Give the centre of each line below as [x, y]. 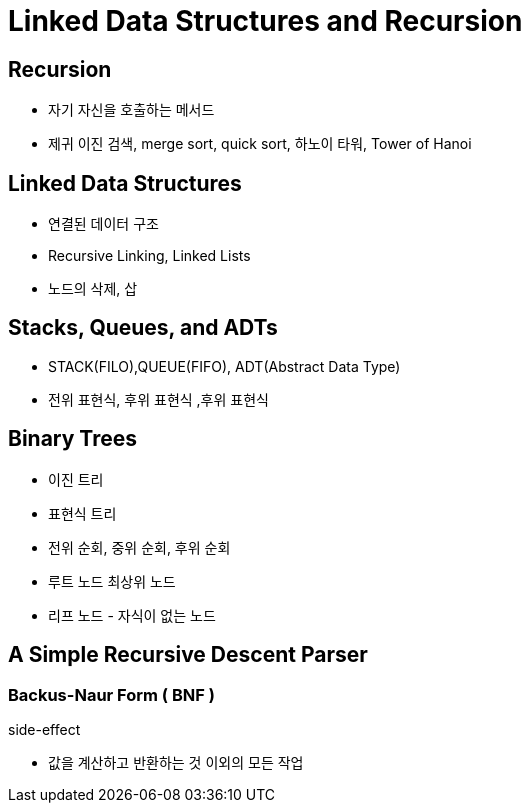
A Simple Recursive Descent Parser [188, 655]
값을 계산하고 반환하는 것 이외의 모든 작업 [176, 762]
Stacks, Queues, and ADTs [143, 328]
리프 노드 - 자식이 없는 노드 [132, 615]
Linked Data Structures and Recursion [265, 21]
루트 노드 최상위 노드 [112, 581]
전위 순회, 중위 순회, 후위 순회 [139, 547]
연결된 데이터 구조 [103, 224]
